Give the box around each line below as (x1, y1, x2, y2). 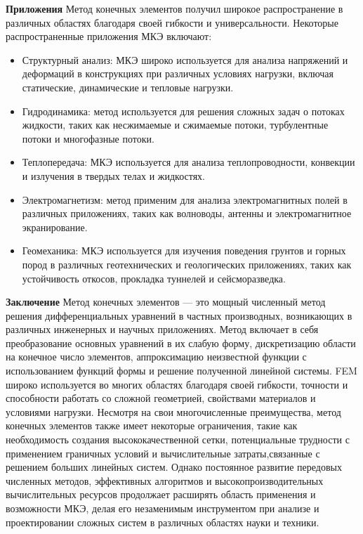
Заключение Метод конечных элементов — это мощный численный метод (6, 294, 326, 309)
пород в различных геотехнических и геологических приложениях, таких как (22, 256, 352, 271)
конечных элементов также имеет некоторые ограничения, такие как (6, 418, 298, 433)
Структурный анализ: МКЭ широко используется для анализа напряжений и (22, 52, 348, 67)
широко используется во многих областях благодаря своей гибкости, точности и (6, 377, 348, 391)
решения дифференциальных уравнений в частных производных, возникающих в (6, 308, 352, 323)
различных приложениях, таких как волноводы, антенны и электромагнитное (22, 206, 352, 221)
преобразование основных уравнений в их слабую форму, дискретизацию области (6, 335, 356, 350)
